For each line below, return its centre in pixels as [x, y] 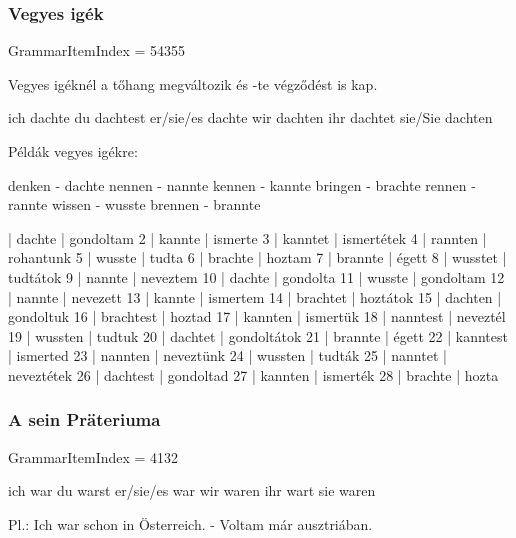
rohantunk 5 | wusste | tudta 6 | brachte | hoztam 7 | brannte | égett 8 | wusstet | [257, 257]
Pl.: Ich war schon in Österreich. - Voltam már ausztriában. [190, 523]
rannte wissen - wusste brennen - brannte [134, 204]
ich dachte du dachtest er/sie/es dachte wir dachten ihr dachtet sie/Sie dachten [250, 117]
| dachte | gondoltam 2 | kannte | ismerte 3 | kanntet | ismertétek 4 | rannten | [247, 237]
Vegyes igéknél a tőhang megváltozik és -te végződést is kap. [193, 83]
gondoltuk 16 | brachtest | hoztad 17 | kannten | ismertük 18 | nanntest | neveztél [257, 316]
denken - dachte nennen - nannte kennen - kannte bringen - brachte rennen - [242, 184]
